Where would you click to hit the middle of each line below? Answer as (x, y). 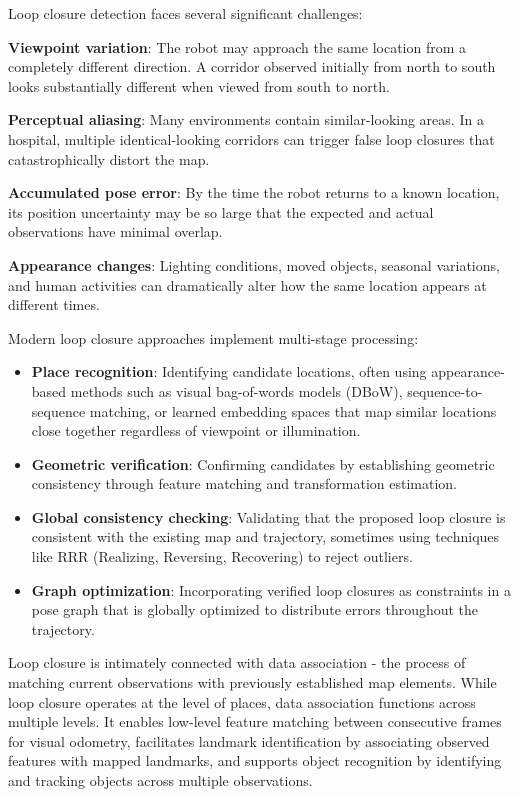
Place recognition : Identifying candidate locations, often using (229, 371)
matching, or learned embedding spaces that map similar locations (293, 410)
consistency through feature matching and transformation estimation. (244, 483)
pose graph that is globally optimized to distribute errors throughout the (255, 609)
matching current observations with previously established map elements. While (252, 682)
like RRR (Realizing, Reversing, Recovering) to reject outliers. (222, 556)
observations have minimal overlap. (115, 231)
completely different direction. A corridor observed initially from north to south (252, 66)
